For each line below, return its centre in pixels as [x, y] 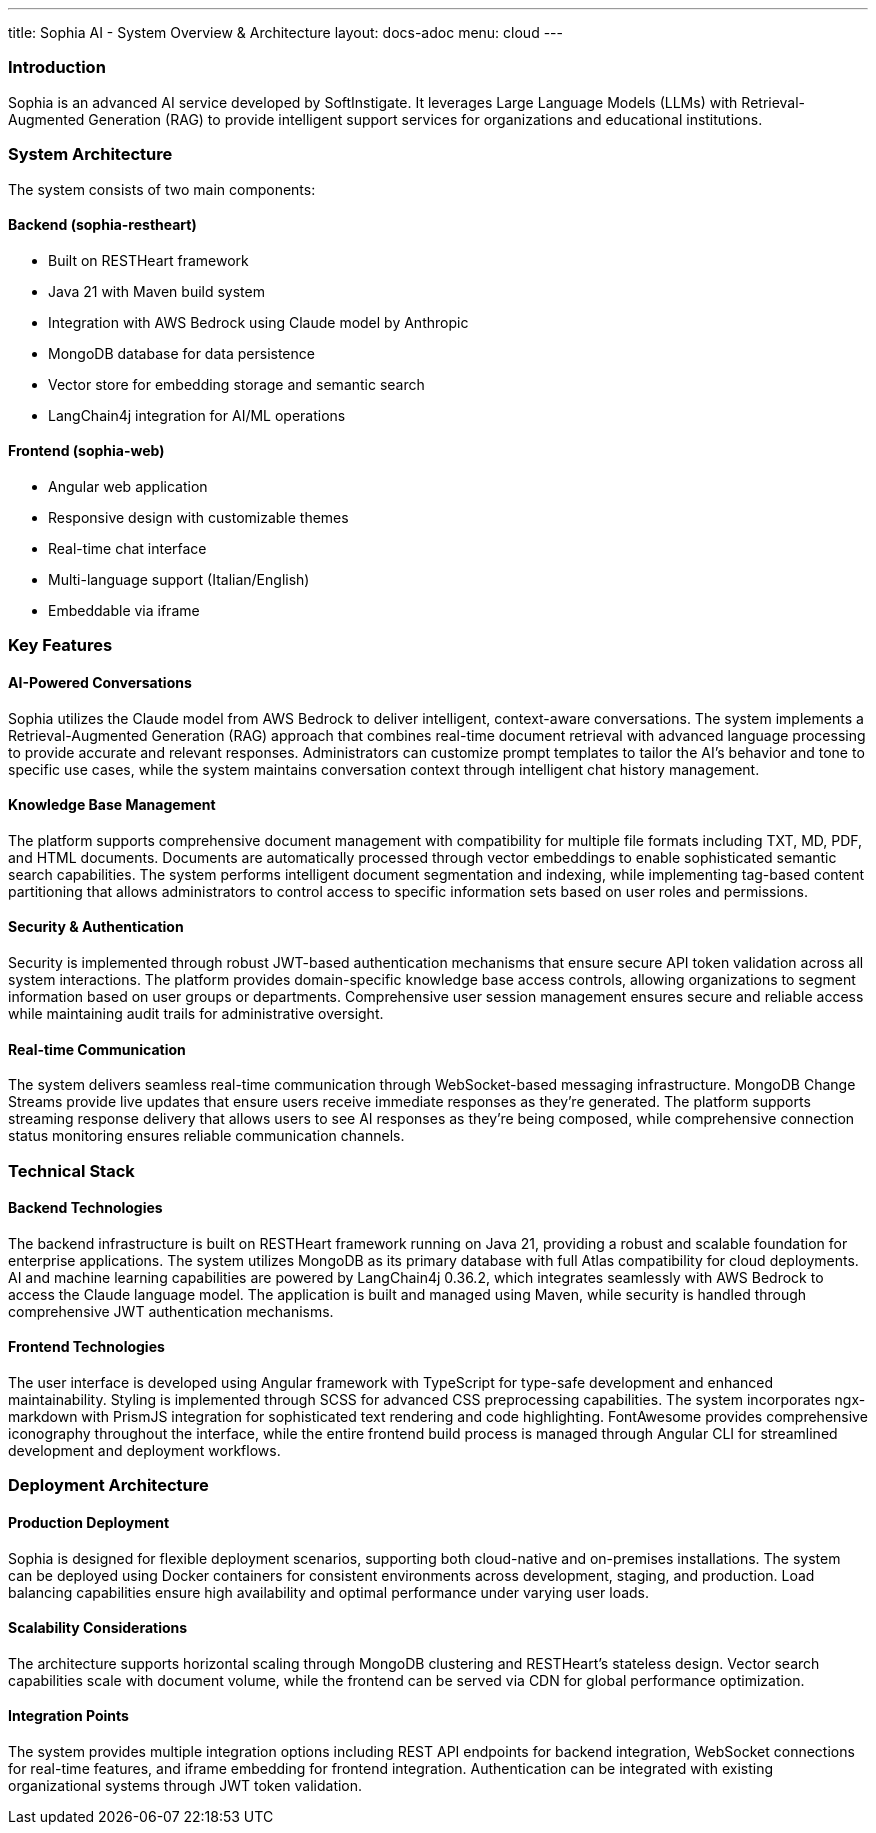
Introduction [57, 67]
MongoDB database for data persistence [181, 353]
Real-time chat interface [127, 548]
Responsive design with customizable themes [198, 517]
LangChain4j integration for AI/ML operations [197, 415]
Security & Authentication [96, 927]
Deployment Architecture [108, 1485]
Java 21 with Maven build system [156, 291]
